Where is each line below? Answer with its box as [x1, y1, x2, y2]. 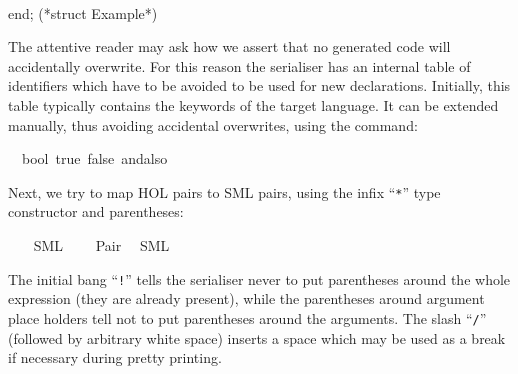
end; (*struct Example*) [8, 2, 158, 23]
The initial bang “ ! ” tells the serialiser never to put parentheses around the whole [8, 268, 511, 289]
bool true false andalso [21, 148, 168, 169]
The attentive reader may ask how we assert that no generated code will [8, 36, 451, 57]
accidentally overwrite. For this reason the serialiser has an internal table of [8, 55, 471, 76]
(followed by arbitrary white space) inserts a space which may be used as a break [8, 327, 506, 348]
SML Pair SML [33, 235, 170, 255]
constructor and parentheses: [8, 201, 184, 222]
